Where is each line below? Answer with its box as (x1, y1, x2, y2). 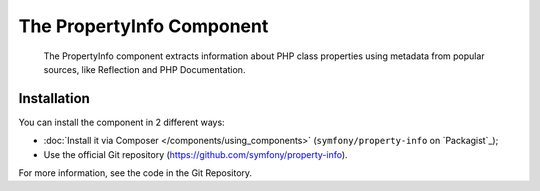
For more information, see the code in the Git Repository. (18, 167, 253, 179)
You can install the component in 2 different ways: (18, 116, 225, 128)
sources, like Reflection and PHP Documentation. (43, 63, 246, 75)
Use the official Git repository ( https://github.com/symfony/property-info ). (43, 148, 349, 160)
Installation (18, 90, 90, 107)
